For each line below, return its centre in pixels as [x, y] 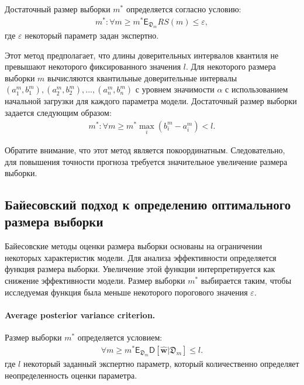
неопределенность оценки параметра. [71, 375]
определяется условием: [120, 337]
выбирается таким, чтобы [246, 281]
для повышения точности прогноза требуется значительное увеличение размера [146, 161]
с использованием [257, 89]
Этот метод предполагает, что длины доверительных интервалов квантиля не [142, 55]
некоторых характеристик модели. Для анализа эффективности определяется [141, 257]
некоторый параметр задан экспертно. [92, 35]
